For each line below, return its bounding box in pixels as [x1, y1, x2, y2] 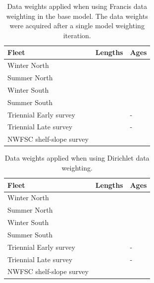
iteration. [63, 30, 91, 40]
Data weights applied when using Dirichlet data [4, 153, 150, 163]
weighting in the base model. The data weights [6, 10, 148, 21]
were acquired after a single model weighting [9, 20, 145, 31]
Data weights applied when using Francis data [7, 1, 147, 11]
